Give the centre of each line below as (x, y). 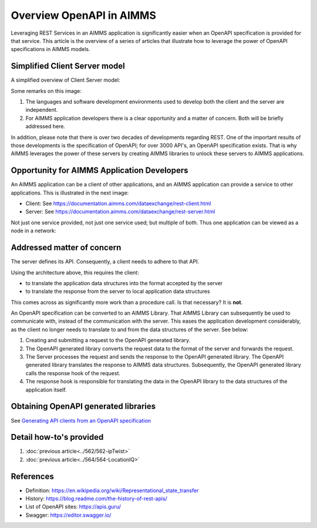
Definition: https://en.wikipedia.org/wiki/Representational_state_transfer (112, 490)
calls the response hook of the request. (73, 373)
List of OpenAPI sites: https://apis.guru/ (73, 507)
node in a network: (33, 231)
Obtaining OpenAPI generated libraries (83, 407)
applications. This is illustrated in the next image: (70, 193)
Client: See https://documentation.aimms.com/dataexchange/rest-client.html (118, 203)
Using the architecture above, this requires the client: (75, 272)
